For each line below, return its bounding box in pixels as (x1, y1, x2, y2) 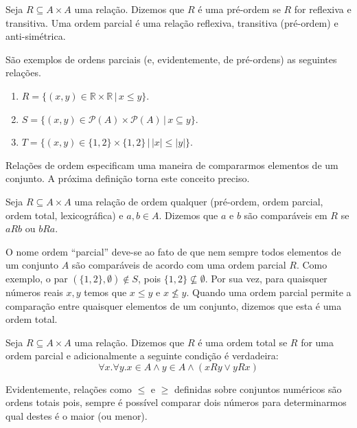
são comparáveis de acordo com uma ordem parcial (71, 258, 286, 272)
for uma (301, 335, 334, 349)
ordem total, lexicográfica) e (5, 207, 124, 222)
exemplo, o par (5, 271, 68, 285)
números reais (5, 284, 63, 299)
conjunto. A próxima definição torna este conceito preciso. (5, 171, 250, 185)
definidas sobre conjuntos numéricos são (174, 381, 342, 396)
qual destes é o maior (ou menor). (5, 409, 148, 423)
